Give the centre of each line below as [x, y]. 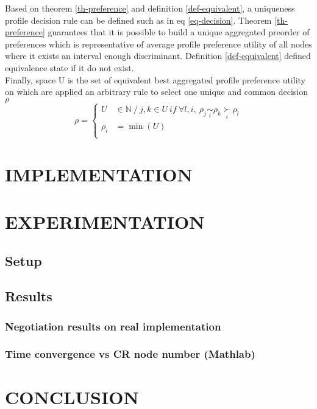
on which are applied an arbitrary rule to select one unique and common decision [156, 92]
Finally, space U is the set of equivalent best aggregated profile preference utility [155, 79]
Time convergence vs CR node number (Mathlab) [130, 354]
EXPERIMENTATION [105, 221]
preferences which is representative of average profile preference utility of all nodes [158, 44]
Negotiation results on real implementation [113, 326]
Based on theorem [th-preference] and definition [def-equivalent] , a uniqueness [150, 8]
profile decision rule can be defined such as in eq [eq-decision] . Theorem [138, 20]
